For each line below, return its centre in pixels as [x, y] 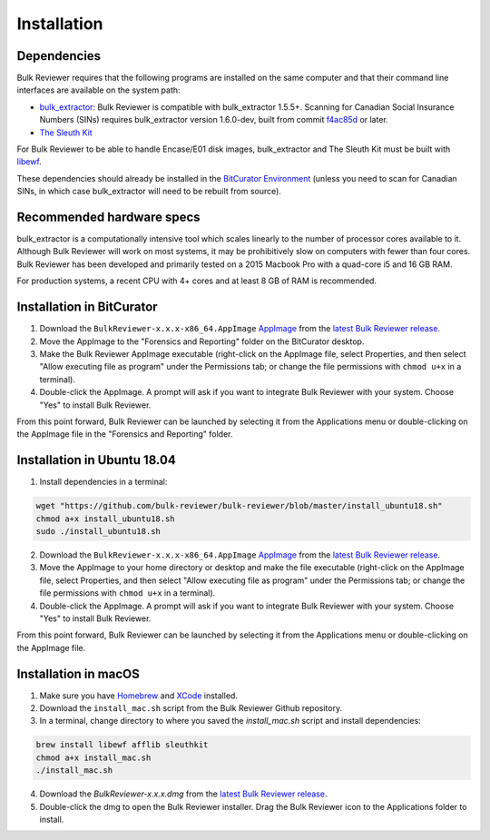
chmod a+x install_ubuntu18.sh [106, 519]
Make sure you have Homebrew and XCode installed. [138, 696]
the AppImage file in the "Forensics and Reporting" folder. [125, 434]
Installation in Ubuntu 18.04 [96, 460]
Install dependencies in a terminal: [103, 482]
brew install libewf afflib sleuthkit [122, 745]
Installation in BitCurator [87, 307]
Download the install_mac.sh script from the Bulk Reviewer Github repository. [191, 707]
